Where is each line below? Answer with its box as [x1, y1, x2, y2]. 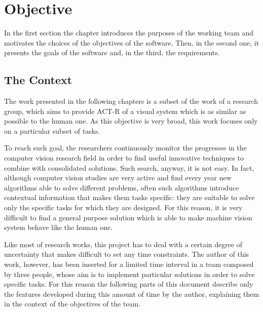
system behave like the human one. [4, 222, 113, 232]
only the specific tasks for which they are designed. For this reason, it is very [4, 202, 243, 213]
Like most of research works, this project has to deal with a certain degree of [4, 239, 243, 249]
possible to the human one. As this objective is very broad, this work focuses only [4, 115, 258, 126]
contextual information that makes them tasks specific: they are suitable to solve [4, 192, 255, 203]
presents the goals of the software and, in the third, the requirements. [4, 47, 220, 58]
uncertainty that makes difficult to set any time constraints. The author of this [4, 249, 249, 259]
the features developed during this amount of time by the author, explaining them [4, 288, 259, 299]
